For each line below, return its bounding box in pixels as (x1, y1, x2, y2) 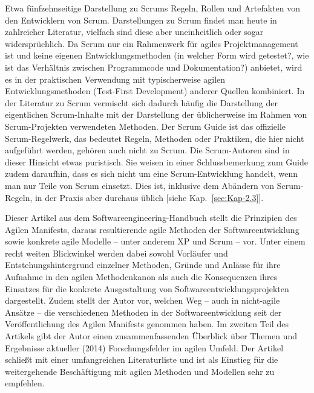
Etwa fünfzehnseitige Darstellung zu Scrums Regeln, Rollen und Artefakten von (5, 2, 301, 14)
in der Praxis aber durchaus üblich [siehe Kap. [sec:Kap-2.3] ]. (34, 191, 264, 203)
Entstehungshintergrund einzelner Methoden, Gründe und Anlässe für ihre (5, 258, 281, 271)
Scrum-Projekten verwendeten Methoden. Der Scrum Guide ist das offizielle (5, 120, 286, 132)
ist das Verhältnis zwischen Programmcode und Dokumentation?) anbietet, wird (5, 60, 303, 73)
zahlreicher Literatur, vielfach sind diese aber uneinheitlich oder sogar (5, 25, 264, 38)
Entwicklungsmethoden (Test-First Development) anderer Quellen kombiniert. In (5, 85, 305, 97)
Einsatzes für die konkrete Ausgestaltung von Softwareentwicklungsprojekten (5, 282, 289, 295)
